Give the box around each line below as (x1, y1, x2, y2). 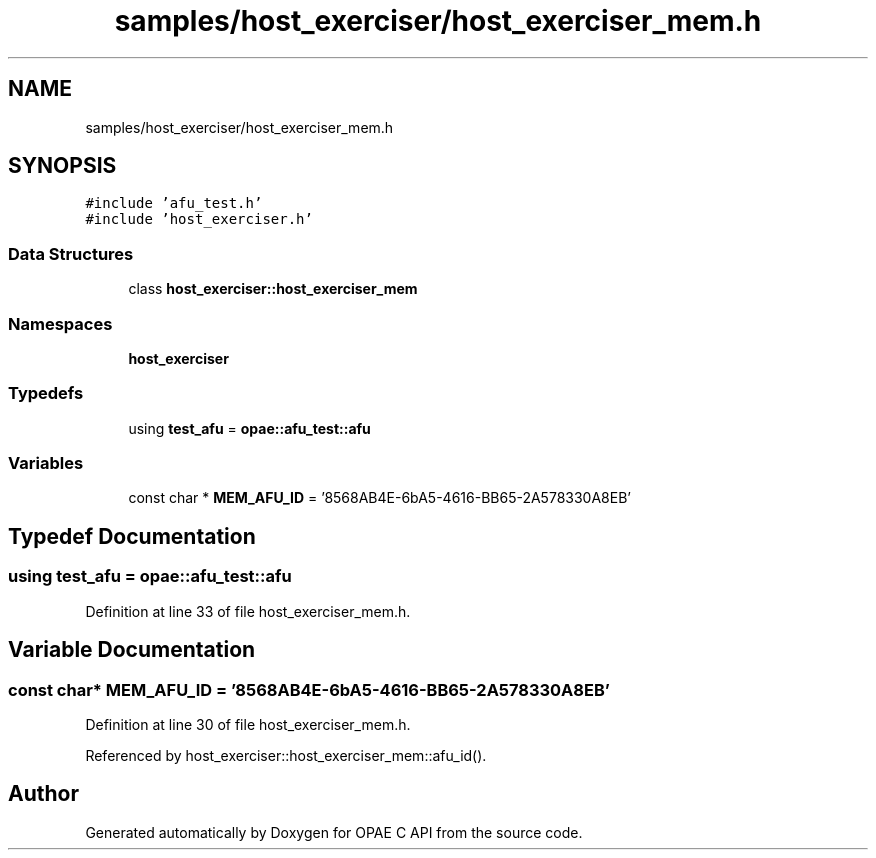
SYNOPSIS (8, 153, 117, 179)
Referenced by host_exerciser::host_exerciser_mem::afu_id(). (85, 746, 487, 764)
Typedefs (8, 383, 84, 404)
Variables (8, 453, 84, 474)
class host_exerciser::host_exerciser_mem (128, 280, 418, 298)
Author (8, 781, 79, 807)
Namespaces (8, 313, 113, 334)
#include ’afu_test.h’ (85, 195, 263, 212)
